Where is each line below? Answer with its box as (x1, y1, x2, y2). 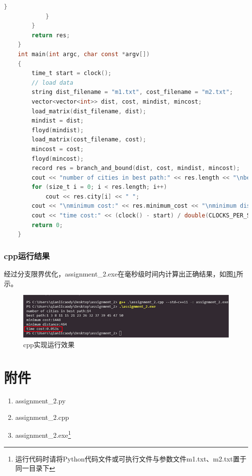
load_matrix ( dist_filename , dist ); (31, 107, 146, 115)
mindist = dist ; (31, 117, 84, 124)
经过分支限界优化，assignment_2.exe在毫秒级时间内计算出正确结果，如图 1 (4, 269, 236, 279)
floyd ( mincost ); (31, 155, 84, 162)
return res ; (31, 31, 70, 39)
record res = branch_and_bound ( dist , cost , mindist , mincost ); (31, 165, 240, 172)
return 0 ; (31, 221, 63, 229)
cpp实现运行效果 (23, 339, 75, 349)
